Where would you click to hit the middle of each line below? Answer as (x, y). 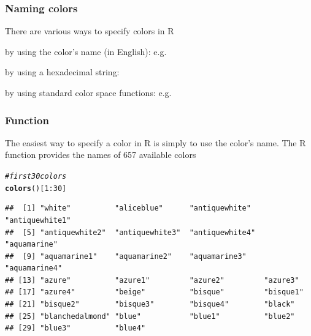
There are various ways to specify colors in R (90, 31)
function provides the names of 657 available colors (101, 155)
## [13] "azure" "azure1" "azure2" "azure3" (152, 280)
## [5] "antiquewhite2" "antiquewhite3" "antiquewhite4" (130, 232)
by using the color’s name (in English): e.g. (86, 51)
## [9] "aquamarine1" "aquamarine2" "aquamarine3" (126, 256)
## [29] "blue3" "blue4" (75, 328)
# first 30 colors (36, 176)
